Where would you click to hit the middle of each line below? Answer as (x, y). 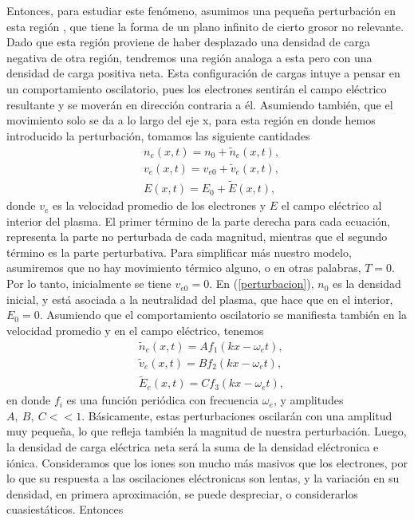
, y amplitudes (308, 400)
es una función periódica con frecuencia (163, 400)
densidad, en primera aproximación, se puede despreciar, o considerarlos (182, 493)
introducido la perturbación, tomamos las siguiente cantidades (158, 135)
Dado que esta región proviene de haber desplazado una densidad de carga (188, 42)
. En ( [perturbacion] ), (262, 284)
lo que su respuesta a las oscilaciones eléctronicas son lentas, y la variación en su (203, 478)
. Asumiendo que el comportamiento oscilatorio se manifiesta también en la (223, 315)
